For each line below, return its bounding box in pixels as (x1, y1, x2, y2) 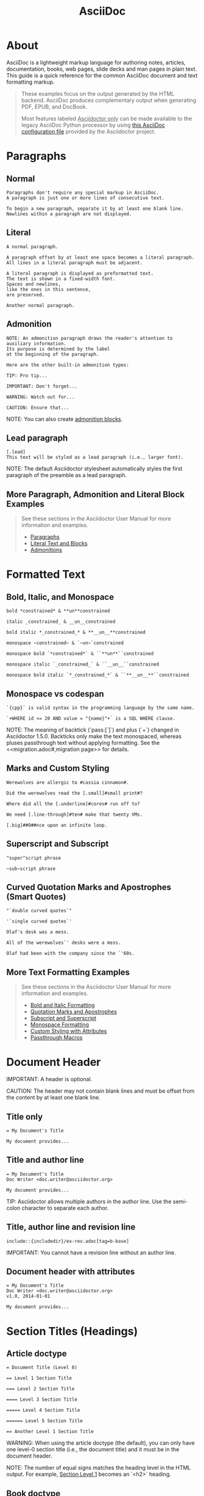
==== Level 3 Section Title (6, 1397, 78, 1403)
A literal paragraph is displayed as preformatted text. (6, 270, 154, 276)
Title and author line (6, 1155, 84, 1165)
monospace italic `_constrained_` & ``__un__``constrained (6, 661, 160, 667)
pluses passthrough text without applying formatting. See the (6, 739, 160, 746)
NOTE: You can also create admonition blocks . (6, 415, 123, 422)
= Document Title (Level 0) (6, 1365, 78, 1371)
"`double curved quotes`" (6, 908, 72, 914)
